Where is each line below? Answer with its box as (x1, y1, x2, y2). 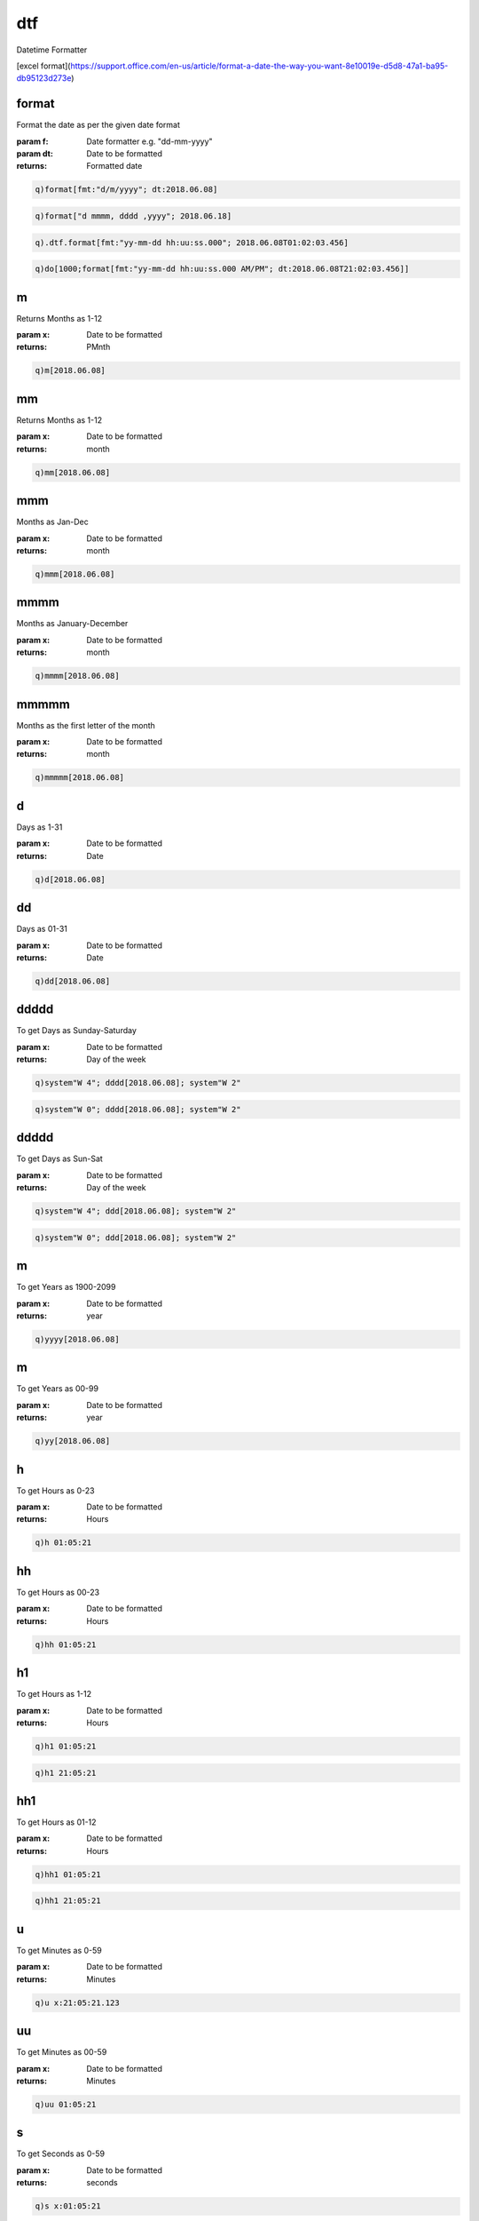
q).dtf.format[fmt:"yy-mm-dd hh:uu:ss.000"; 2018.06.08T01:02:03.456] (35, 237, 349, 248)
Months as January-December (16, 618, 129, 629)
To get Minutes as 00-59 (16, 2047, 107, 2058)
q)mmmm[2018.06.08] (35, 671, 120, 681)
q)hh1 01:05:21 (35, 1869, 101, 1879)
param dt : (16, 148, 53, 159)
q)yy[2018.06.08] (35, 1436, 111, 1446)
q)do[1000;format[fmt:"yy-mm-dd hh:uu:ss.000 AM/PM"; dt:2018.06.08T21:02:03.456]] (35, 264, 410, 275)
